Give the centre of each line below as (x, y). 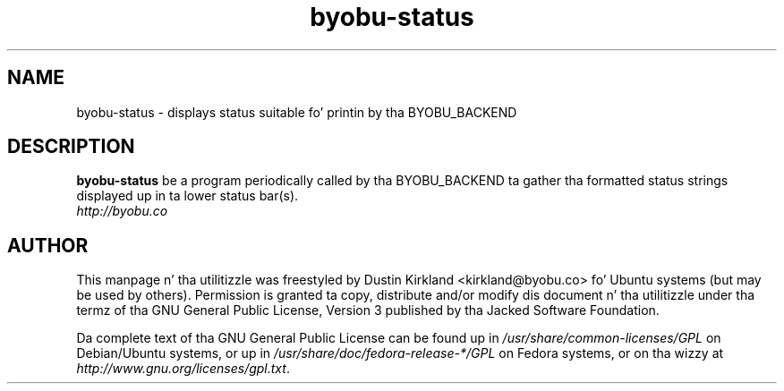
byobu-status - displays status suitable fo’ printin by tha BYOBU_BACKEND (297, 112)
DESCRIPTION (71, 147)
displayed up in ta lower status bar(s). (187, 196)
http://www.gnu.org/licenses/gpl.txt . (183, 369)
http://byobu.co (122, 211)
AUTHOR (48, 245)
